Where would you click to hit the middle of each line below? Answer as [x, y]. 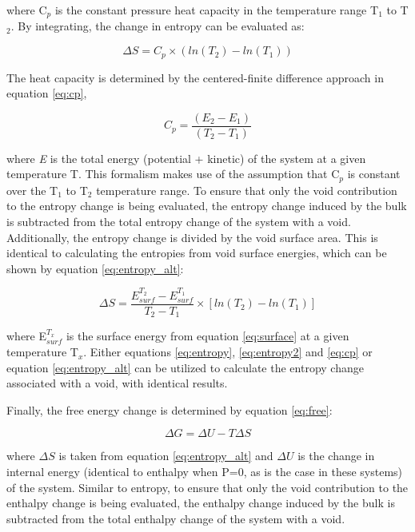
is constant [374, 174]
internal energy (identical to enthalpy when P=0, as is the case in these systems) [205, 472]
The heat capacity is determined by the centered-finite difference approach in [195, 77]
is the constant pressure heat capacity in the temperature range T [217, 10]
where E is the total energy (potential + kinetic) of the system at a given [186, 158]
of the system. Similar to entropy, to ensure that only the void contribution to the [207, 487]
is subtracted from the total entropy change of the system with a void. [179, 221]
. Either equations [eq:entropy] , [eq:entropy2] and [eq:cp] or [228, 352]
